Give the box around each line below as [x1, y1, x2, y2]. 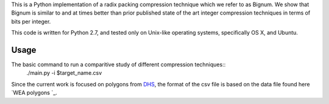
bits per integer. [11, 18, 51, 25]
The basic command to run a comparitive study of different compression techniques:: [11, 61, 226, 68]
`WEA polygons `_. [11, 89, 57, 97]
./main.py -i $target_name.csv [26, 69, 102, 77]
